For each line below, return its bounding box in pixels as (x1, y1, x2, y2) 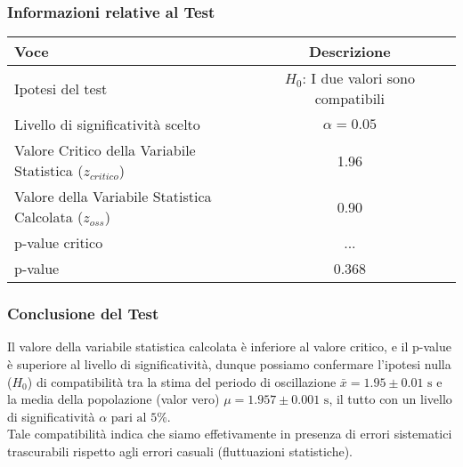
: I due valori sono (302, 68, 415, 89)
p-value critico (14, 232, 103, 254)
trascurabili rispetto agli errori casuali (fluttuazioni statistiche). (7, 442, 353, 460)
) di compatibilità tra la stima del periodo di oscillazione (27, 372, 337, 391)
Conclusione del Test (7, 302, 159, 325)
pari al (110, 411, 147, 424)
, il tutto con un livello (329, 390, 452, 408)
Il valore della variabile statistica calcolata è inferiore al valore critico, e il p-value (7, 337, 451, 356)
